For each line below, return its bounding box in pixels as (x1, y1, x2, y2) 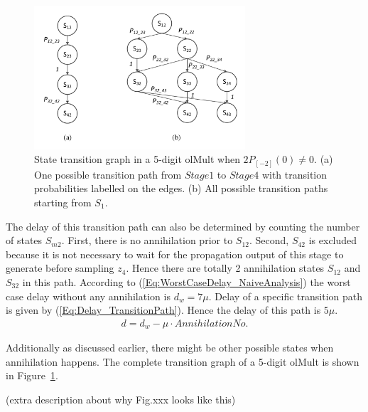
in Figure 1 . (6, 368, 58, 383)
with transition (261, 167, 328, 181)
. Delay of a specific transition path (208, 288, 363, 303)
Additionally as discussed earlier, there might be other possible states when (6, 340, 334, 355)
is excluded (308, 233, 357, 248)
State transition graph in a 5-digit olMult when (34, 152, 240, 167)
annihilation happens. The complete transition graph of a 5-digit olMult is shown (6, 354, 359, 369)
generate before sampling (6, 260, 114, 275)
